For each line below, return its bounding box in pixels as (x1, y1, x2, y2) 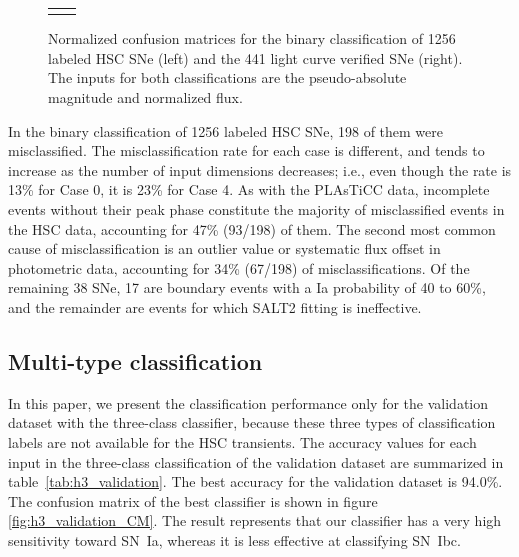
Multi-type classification (8, 345, 263, 376)
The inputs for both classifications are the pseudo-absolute (48, 67, 407, 88)
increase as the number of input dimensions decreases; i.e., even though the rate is (8, 159, 512, 180)
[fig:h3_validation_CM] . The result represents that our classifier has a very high (8, 510, 502, 531)
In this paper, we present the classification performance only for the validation (8, 392, 489, 413)
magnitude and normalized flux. (48, 87, 243, 108)
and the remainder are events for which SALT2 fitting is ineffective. (8, 296, 422, 317)
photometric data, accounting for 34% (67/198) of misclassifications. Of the (8, 257, 470, 278)
